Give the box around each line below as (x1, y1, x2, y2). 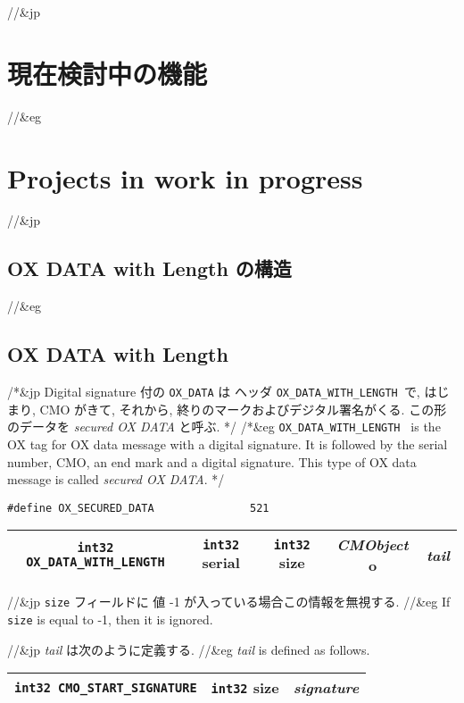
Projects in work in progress (7, 159, 363, 196)
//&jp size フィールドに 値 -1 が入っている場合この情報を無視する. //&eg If (7, 592, 451, 611)
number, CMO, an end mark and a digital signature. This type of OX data (7, 452, 417, 471)
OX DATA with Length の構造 (7, 255, 292, 282)
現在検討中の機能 (7, 54, 208, 91)
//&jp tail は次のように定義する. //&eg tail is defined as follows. (7, 640, 370, 658)
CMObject (336, 534, 409, 556)
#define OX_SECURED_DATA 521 (7, 501, 269, 515)
